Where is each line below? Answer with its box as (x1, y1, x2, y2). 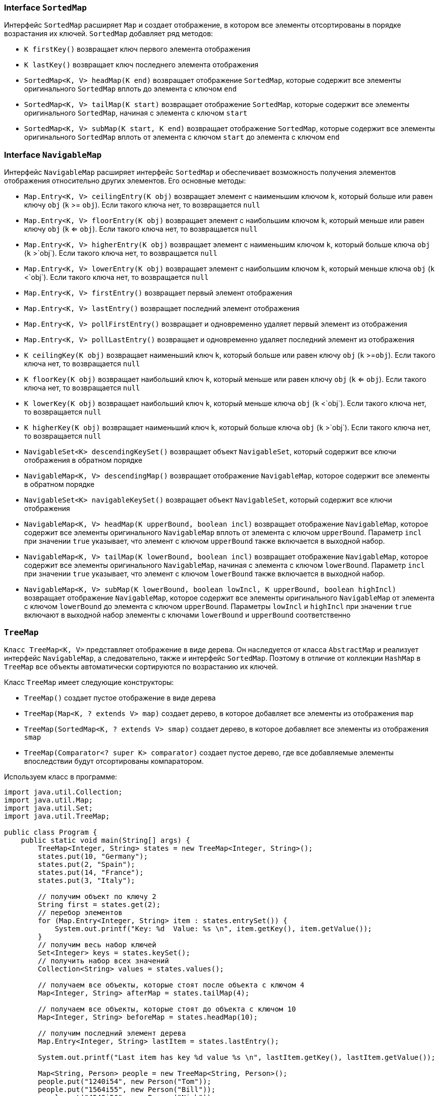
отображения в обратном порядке (24, 456, 142, 465)
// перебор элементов (38, 908, 123, 917)
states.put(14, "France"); (38, 868, 144, 876)
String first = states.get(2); (38, 900, 161, 909)
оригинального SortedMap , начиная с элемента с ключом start (24, 109, 247, 118)
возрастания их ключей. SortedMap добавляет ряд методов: (4, 29, 213, 38)
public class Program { (4, 828, 97, 836)
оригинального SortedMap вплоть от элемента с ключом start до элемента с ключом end (24, 133, 340, 142)
